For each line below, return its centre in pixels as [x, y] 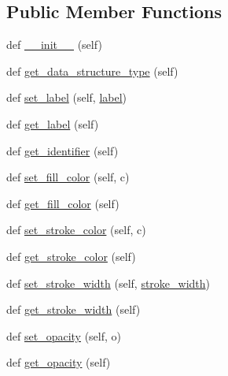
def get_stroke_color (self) [71, 256]
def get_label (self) [53, 123]
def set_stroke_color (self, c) [76, 230]
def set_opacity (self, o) [64, 335]
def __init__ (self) [54, 45]
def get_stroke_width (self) [74, 309]
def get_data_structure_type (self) [92, 71]
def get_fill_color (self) [63, 203]
